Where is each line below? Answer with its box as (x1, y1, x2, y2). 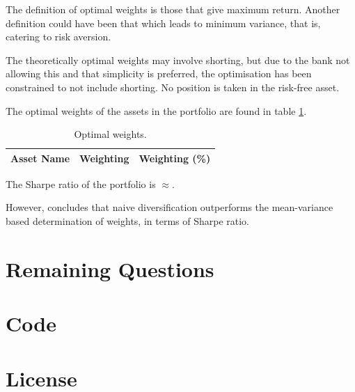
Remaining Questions (6, 254, 214, 283)
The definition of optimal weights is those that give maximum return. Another (6, 2, 340, 16)
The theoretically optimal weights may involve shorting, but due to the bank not (6, 52, 350, 67)
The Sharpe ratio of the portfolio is (6, 176, 156, 191)
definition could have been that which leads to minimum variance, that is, (6, 15, 321, 30)
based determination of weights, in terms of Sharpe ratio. (6, 214, 250, 228)
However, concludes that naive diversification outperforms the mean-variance (6, 200, 333, 214)
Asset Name (10, 150, 70, 165)
